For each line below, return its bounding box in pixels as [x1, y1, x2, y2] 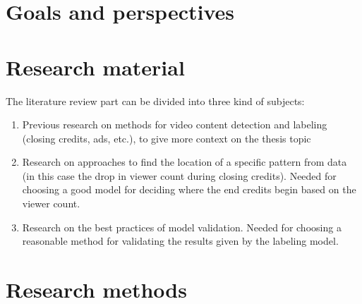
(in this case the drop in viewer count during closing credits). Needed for [22, 168, 337, 183]
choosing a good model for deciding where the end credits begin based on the [22, 182, 356, 197]
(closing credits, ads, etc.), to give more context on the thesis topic [22, 130, 311, 145]
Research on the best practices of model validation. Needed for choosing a [22, 219, 342, 234]
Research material [6, 52, 185, 81]
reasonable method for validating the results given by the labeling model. [22, 233, 339, 248]
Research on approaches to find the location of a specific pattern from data [22, 154, 347, 169]
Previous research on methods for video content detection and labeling [22, 117, 327, 132]
